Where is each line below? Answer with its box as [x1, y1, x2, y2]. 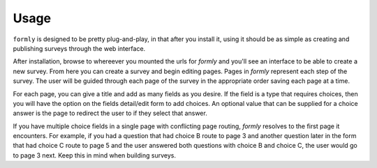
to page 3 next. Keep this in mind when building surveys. [13, 151, 176, 160]
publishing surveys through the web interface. [13, 44, 146, 52]
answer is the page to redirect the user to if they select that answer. [13, 109, 207, 118]
